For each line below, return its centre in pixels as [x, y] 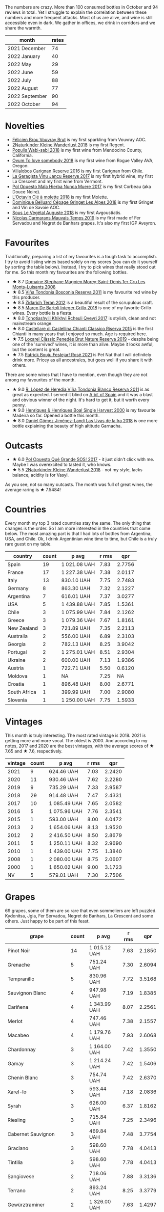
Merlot [15, 1021]
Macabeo [18, 1035]
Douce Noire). [26, 191]
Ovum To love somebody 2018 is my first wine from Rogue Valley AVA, [83, 160]
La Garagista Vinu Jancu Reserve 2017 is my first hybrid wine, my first [82, 176]
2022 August [23, 88]
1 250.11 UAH [66, 843]
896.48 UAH [76, 684]
